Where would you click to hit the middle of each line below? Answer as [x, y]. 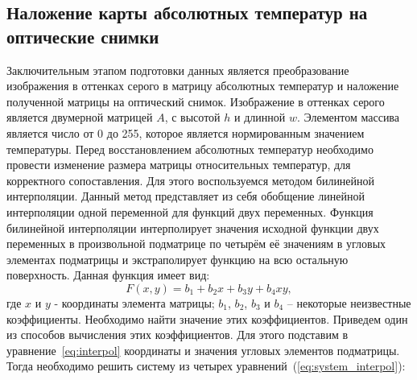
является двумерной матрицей [80, 117]
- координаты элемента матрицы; [134, 302]
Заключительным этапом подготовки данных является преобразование [178, 70]
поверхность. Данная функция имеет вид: [108, 275]
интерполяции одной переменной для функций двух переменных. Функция [190, 211]
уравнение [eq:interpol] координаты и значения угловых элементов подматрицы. [203, 350]
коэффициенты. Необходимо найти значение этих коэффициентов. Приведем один [207, 318]
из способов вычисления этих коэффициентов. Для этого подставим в [178, 335]
